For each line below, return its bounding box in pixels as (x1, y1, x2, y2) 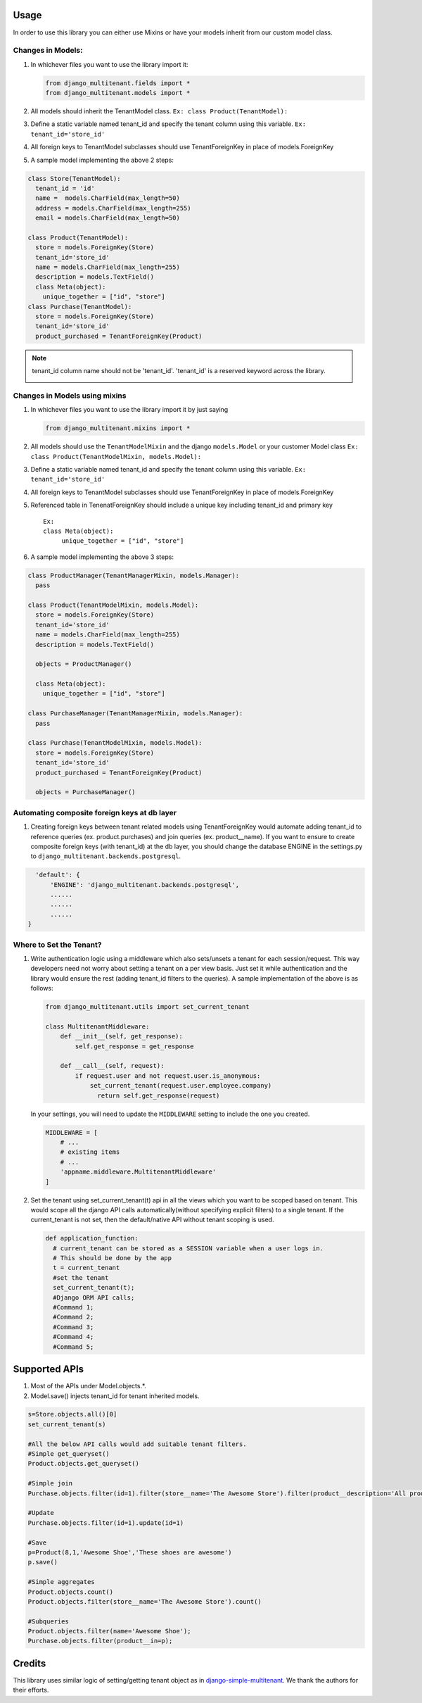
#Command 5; (53, 1343, 94, 1351)
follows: (30, 984, 53, 993)
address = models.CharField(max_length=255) (35, 204, 191, 212)
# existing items (60, 1148, 120, 1156)
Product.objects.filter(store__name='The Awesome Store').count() (27, 1597, 262, 1605)
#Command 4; (53, 1333, 94, 1341)
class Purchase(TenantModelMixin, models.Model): (27, 739, 203, 747)
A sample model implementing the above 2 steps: (30, 156, 174, 164)
